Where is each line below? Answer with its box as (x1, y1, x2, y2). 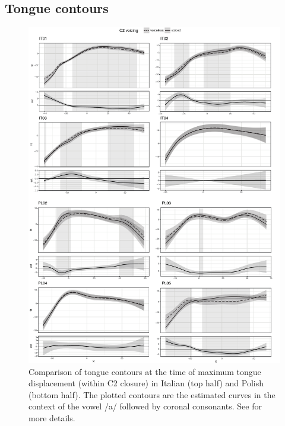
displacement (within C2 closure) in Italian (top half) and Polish (28, 377, 264, 389)
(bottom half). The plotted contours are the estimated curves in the (28, 388, 275, 401)
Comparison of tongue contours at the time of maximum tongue (28, 365, 261, 377)
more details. (28, 411, 75, 424)
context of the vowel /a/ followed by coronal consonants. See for (28, 400, 262, 412)
